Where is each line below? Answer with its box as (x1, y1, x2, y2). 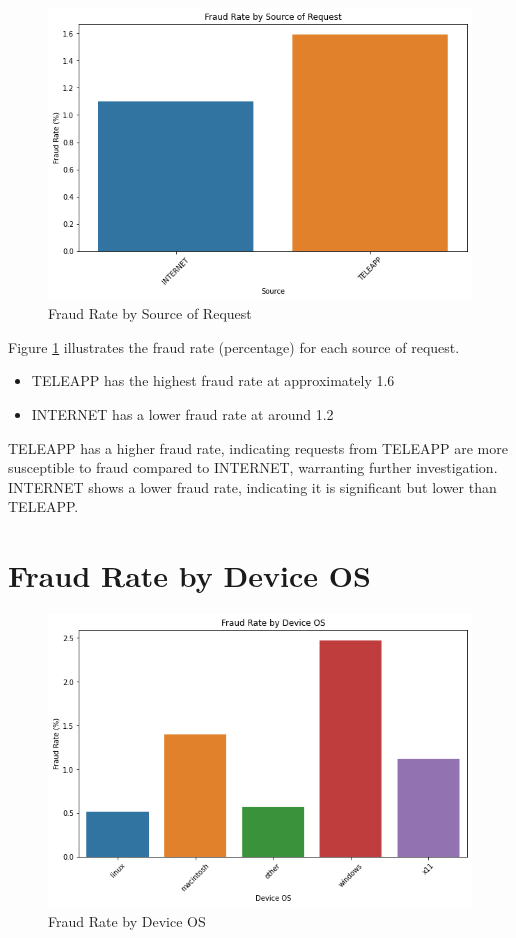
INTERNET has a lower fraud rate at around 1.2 (31, 404, 334, 425)
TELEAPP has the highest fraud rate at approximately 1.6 (31, 370, 395, 391)
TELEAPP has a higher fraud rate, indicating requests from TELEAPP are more (8, 437, 508, 458)
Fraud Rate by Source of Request (48, 303, 252, 324)
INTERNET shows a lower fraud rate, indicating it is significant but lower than (8, 476, 497, 497)
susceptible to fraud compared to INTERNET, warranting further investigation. (8, 457, 498, 478)
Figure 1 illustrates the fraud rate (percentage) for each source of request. (8, 336, 460, 357)
